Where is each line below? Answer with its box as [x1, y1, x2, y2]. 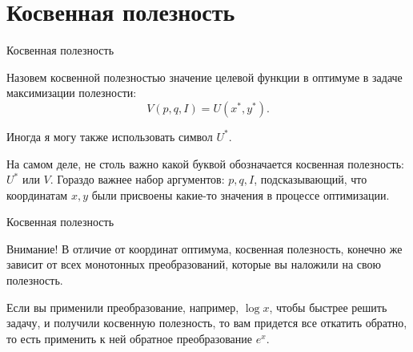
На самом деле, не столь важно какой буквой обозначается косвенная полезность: [6, 155, 404, 172]
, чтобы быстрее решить [269, 298, 387, 315]
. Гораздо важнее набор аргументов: [50, 171, 225, 188]
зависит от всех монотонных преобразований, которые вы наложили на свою [6, 256, 381, 273]
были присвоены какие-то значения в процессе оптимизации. [91, 186, 390, 203]
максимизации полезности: [6, 84, 137, 101]
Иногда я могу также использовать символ [6, 127, 213, 144]
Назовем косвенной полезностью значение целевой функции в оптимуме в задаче [6, 68, 403, 85]
